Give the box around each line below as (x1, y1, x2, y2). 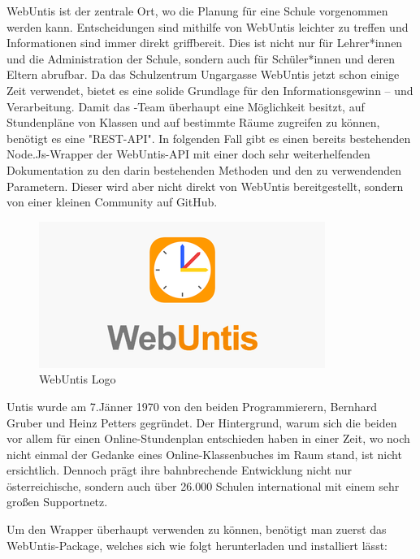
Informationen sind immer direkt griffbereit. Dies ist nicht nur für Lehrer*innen (6, 34, 403, 51)
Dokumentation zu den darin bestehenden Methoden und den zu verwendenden (6, 161, 402, 178)
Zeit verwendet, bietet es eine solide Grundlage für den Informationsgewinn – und (6, 81, 414, 98)
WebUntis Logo (39, 370, 116, 388)
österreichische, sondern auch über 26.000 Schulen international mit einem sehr (6, 477, 400, 494)
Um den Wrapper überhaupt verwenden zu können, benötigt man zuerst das (6, 521, 387, 538)
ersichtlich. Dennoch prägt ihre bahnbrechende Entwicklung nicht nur (6, 461, 352, 479)
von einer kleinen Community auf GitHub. (6, 193, 218, 210)
